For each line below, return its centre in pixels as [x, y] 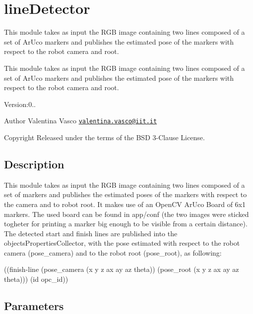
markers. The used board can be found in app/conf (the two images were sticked [126, 214]
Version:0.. [20, 104]
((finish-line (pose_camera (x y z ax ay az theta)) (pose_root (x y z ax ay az [122, 269]
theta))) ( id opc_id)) [36, 279]
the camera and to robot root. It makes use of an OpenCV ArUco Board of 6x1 [125, 204]
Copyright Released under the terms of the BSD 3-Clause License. [104, 137]
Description [34, 164]
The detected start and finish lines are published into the [91, 233]
